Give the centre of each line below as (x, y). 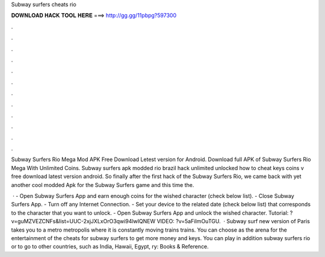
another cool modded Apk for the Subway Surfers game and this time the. (103, 185)
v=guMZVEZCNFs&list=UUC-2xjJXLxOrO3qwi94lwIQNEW (83, 221)
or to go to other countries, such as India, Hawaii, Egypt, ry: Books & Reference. (110, 247)
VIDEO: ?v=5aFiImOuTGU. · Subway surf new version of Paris (233, 221)
